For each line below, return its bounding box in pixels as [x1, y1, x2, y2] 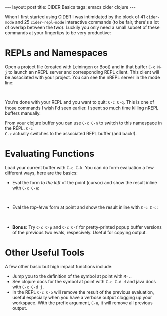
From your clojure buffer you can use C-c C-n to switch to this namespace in [5, 120, 162, 126]
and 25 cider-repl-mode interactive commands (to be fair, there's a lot [15, 19, 159, 25]
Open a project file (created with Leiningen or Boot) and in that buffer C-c [5, 64, 156, 70]
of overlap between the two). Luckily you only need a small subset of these [5, 24, 160, 30]
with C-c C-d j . [12, 284, 44, 290]
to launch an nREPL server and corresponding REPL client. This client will [8, 69, 159, 75]
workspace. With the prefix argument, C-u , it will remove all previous [12, 300, 153, 306]
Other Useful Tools [5, 247, 85, 258]
